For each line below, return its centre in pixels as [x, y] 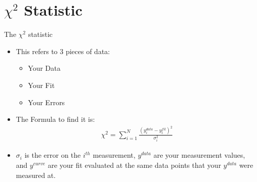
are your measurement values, [199, 155]
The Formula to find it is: [55, 119]
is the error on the [53, 155]
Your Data [44, 68]
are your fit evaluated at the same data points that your [134, 165]
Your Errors [46, 102]
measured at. [36, 175]
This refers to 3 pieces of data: [63, 51]
